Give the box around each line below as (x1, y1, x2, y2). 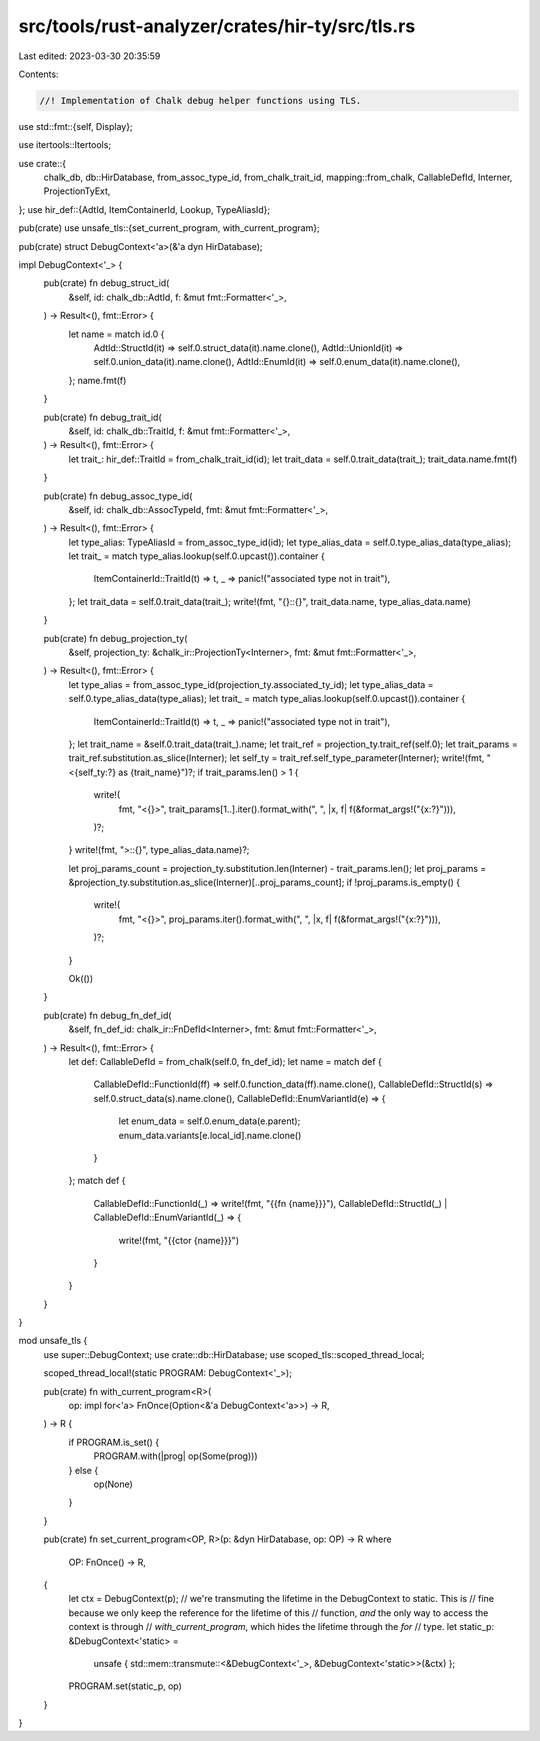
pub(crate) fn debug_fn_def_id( (43, 1009, 172, 1021)
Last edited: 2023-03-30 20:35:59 (18, 50, 161, 62)
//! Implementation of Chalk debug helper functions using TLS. (39, 95, 362, 106)
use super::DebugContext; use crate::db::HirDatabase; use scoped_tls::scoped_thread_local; (43, 1348, 425, 1360)
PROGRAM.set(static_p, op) (68, 1680, 182, 1692)
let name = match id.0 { (68, 328, 165, 340)
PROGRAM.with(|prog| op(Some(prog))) (93, 1450, 258, 1462)
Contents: (18, 68, 59, 80)
